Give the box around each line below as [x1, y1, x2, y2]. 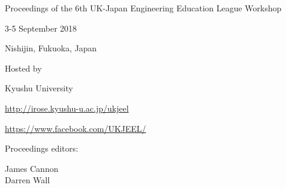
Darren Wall [5, 174, 50, 186]
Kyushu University [5, 82, 73, 94]
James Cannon [5, 162, 59, 174]
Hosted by [5, 61, 42, 74]
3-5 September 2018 [5, 21, 77, 34]
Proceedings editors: [5, 142, 78, 155]
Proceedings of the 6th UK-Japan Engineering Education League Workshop [5, 2, 282, 14]
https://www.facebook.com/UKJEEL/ [5, 122, 146, 134]
